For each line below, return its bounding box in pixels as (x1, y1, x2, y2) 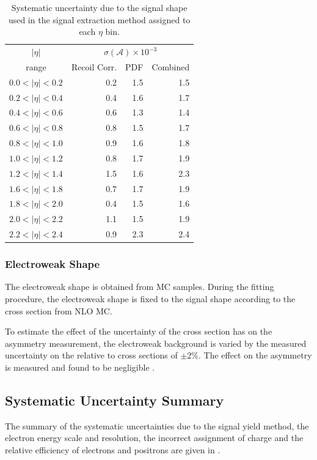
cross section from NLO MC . (5, 304, 112, 317)
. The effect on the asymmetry (198, 349, 312, 362)
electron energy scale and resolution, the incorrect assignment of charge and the (5, 431, 304, 444)
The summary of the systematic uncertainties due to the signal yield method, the (5, 419, 309, 432)
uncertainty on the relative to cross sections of (5, 349, 178, 362)
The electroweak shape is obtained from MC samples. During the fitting (5, 280, 274, 293)
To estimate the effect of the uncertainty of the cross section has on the (5, 325, 272, 338)
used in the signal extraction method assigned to (8, 13, 191, 26)
